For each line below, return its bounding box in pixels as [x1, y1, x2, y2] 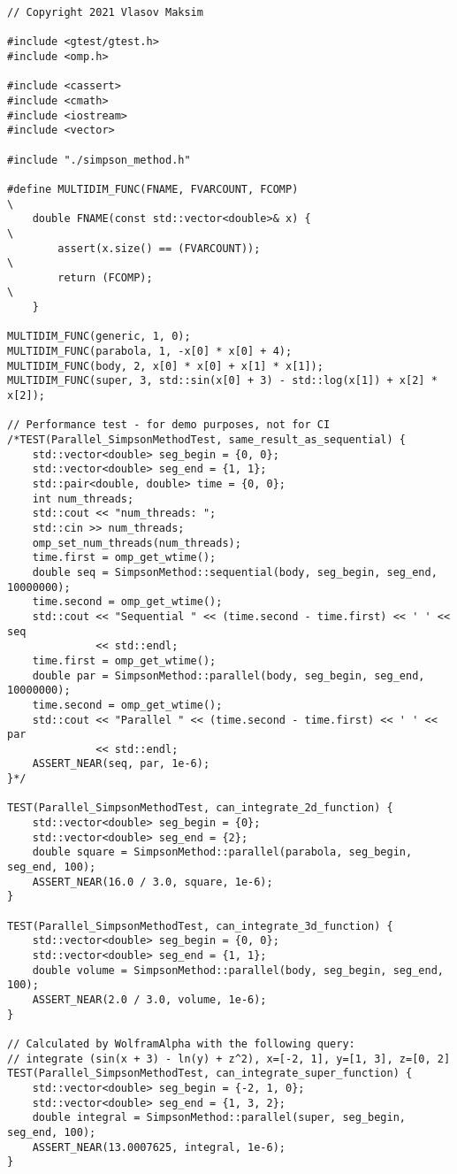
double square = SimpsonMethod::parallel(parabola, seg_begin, [32, 846, 413, 859]
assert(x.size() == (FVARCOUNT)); [57, 242, 261, 255]
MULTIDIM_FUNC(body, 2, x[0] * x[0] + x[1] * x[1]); [7, 359, 324, 372]
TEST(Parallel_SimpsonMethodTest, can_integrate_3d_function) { [7, 919, 393, 932]
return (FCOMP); [57, 271, 153, 284]
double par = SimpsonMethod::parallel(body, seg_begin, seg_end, [32, 669, 425, 682]
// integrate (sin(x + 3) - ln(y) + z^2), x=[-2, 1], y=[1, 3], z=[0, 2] [7, 1052, 451, 1065]
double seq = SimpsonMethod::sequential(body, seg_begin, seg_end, [32, 565, 438, 579]
